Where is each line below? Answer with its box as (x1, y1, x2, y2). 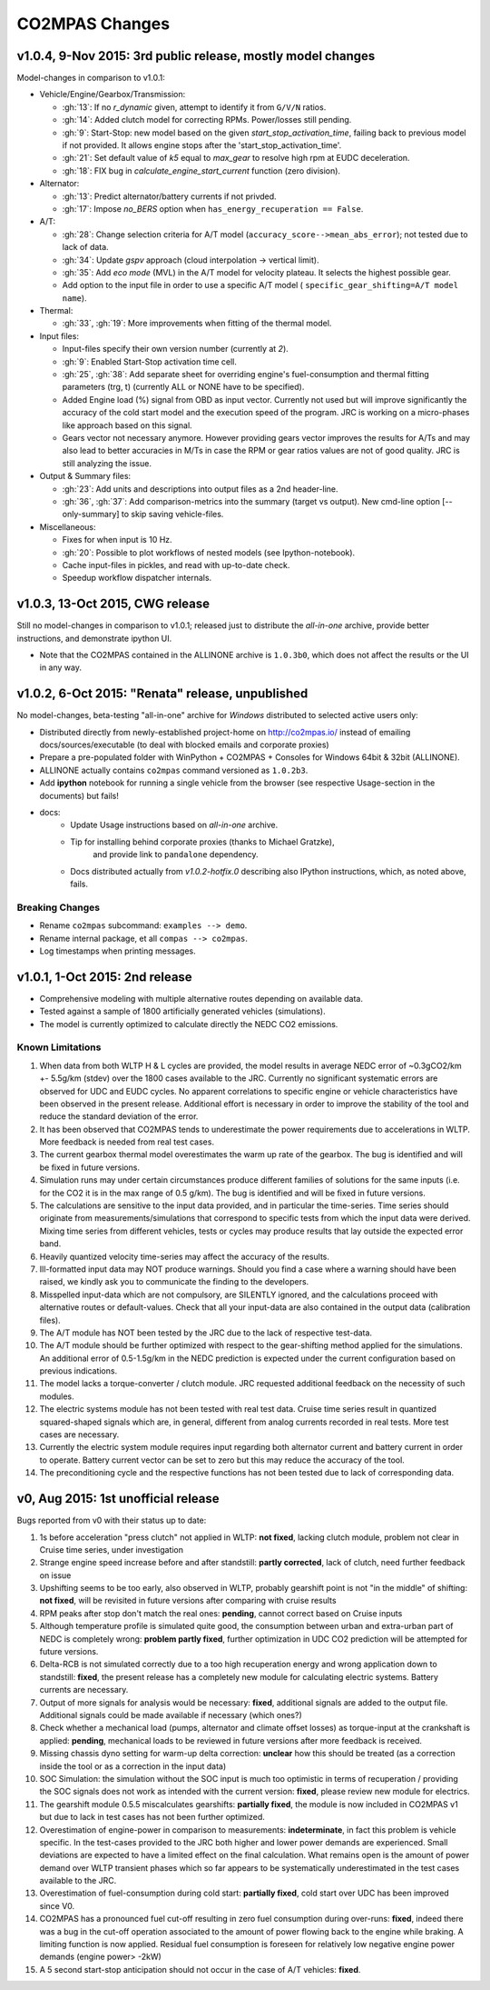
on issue (39, 1569, 72, 1581)
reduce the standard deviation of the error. (39, 1111, 199, 1122)
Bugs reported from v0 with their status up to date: (16, 1515, 207, 1526)
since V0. (39, 1900, 75, 1911)
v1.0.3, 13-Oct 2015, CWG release (16, 596, 211, 612)
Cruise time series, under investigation (39, 1544, 184, 1555)
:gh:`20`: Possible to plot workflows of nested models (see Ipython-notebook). (62, 546, 356, 558)
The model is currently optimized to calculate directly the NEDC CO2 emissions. (39, 1018, 338, 1029)
